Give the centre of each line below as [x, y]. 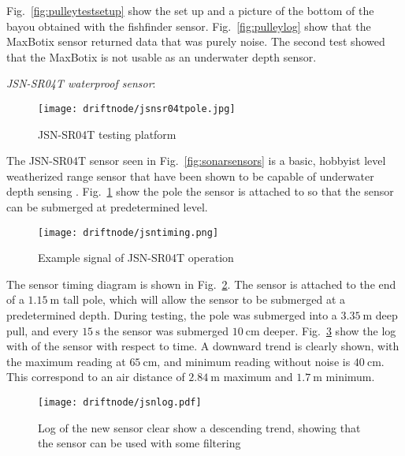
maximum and [258, 377]
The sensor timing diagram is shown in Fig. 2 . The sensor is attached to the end [201, 284]
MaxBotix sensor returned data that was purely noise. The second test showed [196, 41]
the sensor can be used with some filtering [139, 443]
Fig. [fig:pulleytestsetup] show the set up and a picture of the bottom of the [190, 10]
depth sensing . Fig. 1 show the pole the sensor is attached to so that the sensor [200, 191]
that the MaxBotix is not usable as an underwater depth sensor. [162, 56]
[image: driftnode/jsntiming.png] [128, 232]
